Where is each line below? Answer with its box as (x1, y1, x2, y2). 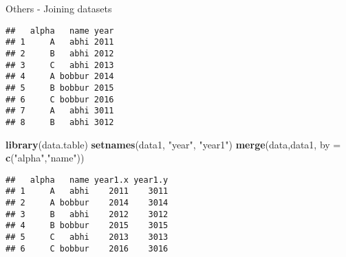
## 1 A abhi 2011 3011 (6, 186, 169, 197)
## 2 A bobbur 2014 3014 (6, 198, 169, 208)
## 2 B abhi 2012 (6, 48, 114, 58)
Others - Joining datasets (6, 1, 112, 15)
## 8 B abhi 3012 (6, 117, 114, 127)
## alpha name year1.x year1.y (6, 175, 169, 185)
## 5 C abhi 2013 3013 (6, 232, 169, 242)
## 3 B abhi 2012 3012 (6, 209, 169, 219)
